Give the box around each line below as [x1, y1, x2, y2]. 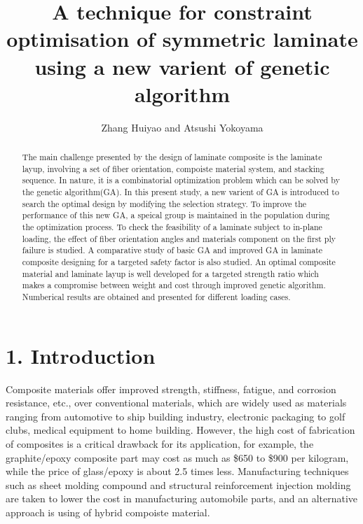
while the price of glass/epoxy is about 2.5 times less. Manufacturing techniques [6, 464, 349, 479]
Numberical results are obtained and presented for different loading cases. [22, 290, 291, 302]
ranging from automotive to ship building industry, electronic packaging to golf [6, 409, 345, 423]
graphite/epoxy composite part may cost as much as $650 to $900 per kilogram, [6, 450, 349, 465]
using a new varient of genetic [34, 52, 330, 80]
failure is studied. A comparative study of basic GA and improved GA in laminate [22, 244, 323, 256]
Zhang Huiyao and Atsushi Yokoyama [101, 120, 263, 134]
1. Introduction [6, 341, 156, 369]
